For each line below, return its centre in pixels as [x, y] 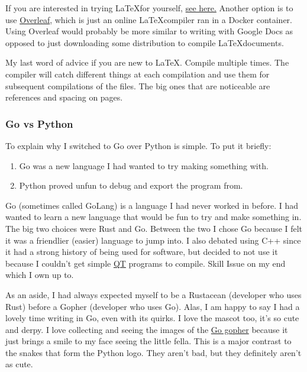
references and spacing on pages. [64, 97]
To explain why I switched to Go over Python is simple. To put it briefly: [138, 145]
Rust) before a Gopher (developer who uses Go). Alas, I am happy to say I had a [153, 306]
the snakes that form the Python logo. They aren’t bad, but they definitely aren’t [153, 352]
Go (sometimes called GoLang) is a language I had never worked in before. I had [152, 205]
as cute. [19, 364]
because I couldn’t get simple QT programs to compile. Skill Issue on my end [146, 263]
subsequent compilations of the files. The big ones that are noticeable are [138, 85]
